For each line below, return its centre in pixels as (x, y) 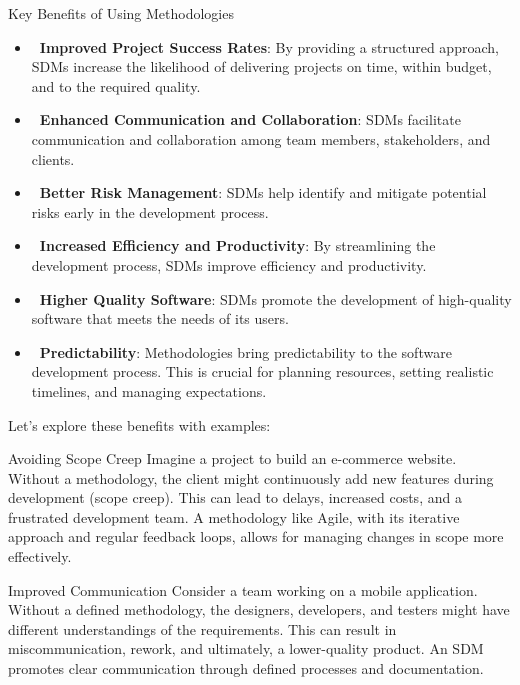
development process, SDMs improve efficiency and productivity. (229, 264)
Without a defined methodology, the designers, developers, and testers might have (259, 609)
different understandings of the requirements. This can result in (202, 628)
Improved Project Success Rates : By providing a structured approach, (269, 46)
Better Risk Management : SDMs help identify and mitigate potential (263, 192)
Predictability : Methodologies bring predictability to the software (245, 351)
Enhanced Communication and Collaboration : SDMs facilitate (250, 119)
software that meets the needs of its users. (160, 318)
